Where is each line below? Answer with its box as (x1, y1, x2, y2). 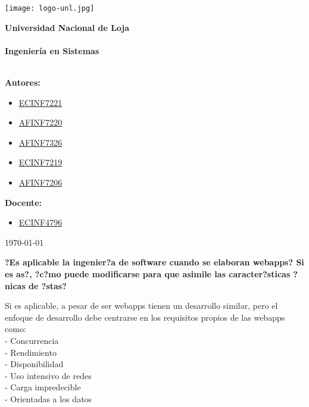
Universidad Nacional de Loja (5, 21, 130, 33)
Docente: (5, 196, 42, 208)
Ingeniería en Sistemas (5, 44, 99, 57)
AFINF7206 (18, 176, 63, 188)
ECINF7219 (18, 156, 63, 168)
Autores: (5, 76, 40, 89)
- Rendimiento (5, 346, 57, 358)
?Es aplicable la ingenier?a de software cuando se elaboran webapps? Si (5, 256, 304, 268)
